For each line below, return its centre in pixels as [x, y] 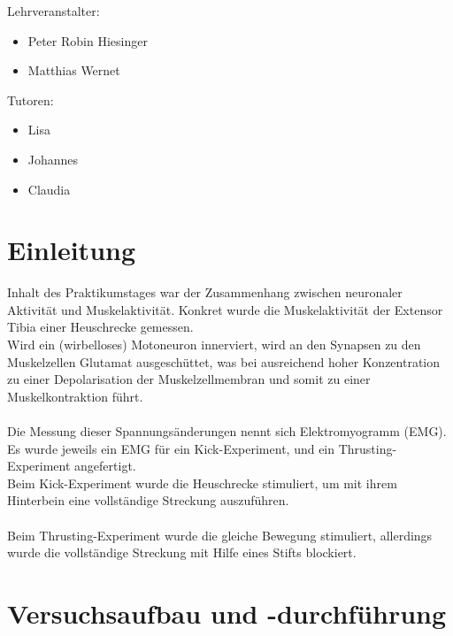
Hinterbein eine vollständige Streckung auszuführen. [148, 500]
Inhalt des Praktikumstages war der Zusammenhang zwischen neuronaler [205, 292]
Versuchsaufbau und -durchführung [227, 613]
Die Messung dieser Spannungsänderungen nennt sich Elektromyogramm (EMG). [227, 431]
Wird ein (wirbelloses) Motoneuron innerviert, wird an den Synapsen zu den [214, 345]
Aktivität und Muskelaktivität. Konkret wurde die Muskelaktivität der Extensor [225, 309]
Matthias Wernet [74, 70]
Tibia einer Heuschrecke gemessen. [100, 327]
